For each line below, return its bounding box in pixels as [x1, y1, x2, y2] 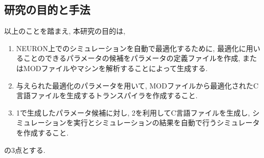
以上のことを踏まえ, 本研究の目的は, [4, 26, 126, 36]
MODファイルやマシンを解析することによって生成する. [23, 62, 208, 73]
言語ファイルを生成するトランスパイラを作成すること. [16, 90, 198, 101]
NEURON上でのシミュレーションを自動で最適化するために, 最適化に [16, 42, 246, 53]
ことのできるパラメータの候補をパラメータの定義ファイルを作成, [23, 53, 240, 63]
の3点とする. [4, 144, 46, 155]
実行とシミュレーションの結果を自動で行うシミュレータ [73, 117, 260, 128]
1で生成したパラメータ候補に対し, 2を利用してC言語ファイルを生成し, [16, 107, 250, 118]
